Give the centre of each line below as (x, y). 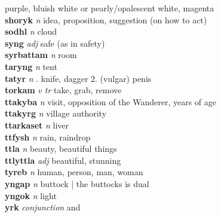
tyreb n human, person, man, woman (74, 172)
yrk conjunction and (43, 207)
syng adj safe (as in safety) (55, 43)
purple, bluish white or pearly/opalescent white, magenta (110, 8)
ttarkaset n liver (37, 125)
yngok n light (31, 195)
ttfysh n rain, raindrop (48, 137)
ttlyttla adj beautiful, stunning (63, 160)
